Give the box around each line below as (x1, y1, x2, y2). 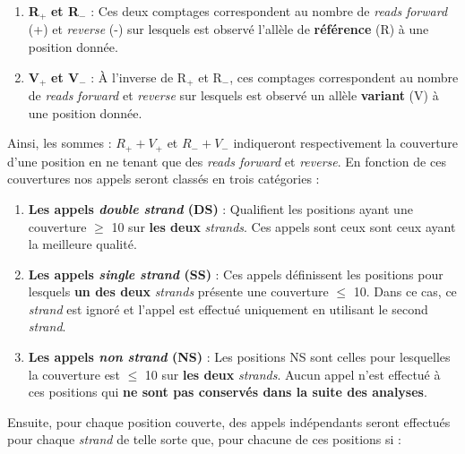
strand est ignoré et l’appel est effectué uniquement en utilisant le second (28, 299, 428, 318)
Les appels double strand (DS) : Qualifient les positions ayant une (28, 199, 413, 218)
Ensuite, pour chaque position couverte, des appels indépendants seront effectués (7, 412, 451, 431)
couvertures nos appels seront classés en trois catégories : (7, 169, 320, 188)
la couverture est (28, 364, 120, 383)
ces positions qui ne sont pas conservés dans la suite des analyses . (28, 382, 427, 401)
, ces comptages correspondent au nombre (229, 67, 459, 86)
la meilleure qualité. (28, 235, 137, 253)
